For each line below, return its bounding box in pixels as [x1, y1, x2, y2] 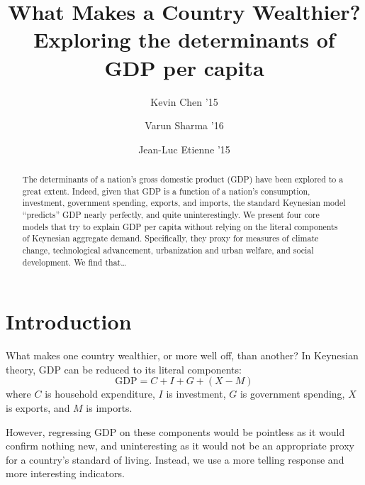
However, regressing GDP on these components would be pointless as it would [6, 424, 345, 439]
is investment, [166, 386, 226, 401]
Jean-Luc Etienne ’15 [138, 141, 230, 156]
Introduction [6, 307, 132, 336]
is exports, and [6, 400, 70, 415]
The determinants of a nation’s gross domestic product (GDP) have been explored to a [22, 173, 344, 185]
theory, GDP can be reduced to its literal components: [6, 361, 242, 376]
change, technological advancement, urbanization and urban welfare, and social [22, 244, 314, 256]
